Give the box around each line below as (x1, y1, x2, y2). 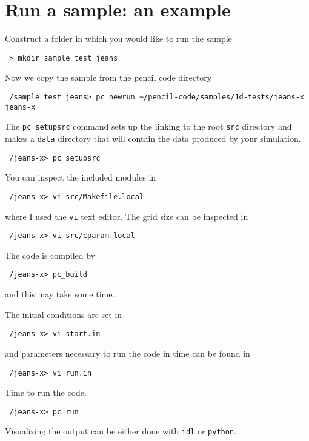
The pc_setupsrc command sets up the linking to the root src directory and (5, 120, 292, 133)
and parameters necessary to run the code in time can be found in (5, 346, 250, 359)
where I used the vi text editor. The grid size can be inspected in (5, 210, 248, 222)
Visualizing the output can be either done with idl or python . (5, 425, 236, 437)
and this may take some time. (5, 288, 115, 300)
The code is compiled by (5, 248, 96, 261)
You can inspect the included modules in (5, 171, 156, 184)
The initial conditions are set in (5, 308, 122, 320)
